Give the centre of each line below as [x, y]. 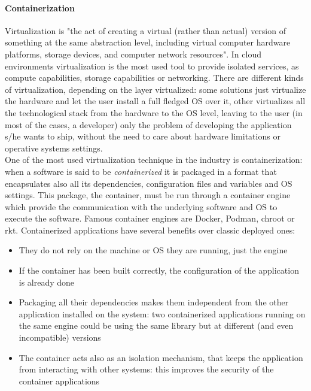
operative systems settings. [54, 148]
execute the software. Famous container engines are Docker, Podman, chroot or [150, 218]
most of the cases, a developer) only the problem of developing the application [148, 124]
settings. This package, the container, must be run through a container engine [148, 195]
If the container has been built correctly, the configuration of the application [159, 270]
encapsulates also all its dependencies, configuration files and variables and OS [149, 183]
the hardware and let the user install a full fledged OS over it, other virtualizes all [155, 101]
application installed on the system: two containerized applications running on [162, 313]
